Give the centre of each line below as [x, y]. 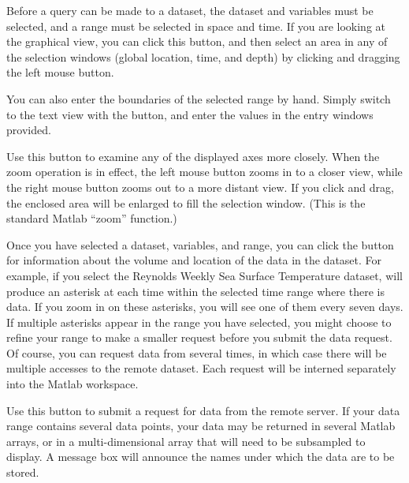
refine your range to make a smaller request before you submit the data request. [199, 337]
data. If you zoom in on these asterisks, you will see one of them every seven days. [205, 307]
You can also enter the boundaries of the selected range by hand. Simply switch [199, 98]
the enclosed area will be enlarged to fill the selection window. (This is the [186, 202]
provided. [29, 130]
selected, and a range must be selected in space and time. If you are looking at [196, 26]
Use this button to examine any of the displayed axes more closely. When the [193, 156]
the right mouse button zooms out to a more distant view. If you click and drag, [200, 187]
